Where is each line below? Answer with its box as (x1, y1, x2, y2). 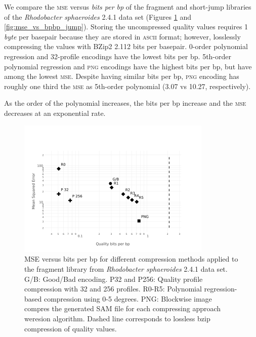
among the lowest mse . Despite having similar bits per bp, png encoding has (4, 71, 239, 81)
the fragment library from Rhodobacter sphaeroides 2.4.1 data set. (24, 263, 228, 274)
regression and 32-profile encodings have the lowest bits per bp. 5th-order (4, 51, 232, 61)
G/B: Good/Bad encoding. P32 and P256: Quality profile (24, 273, 203, 284)
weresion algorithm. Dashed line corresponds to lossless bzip (24, 313, 210, 323)
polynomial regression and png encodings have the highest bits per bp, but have (4, 61, 252, 71)
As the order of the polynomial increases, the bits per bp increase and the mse (4, 98, 246, 108)
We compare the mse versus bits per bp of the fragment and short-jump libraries (4, 2, 251, 12)
